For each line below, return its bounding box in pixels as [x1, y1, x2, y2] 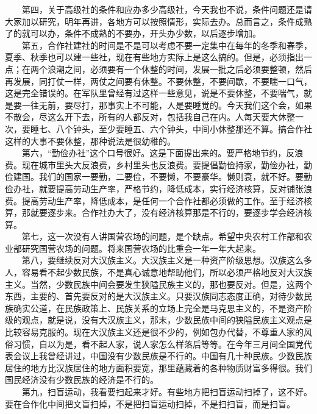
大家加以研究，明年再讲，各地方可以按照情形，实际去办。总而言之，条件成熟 [5, 15, 312, 27]
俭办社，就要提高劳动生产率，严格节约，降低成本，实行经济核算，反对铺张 [5, 182, 304, 195]
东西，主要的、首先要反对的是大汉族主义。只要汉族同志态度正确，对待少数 [5, 290, 304, 302]
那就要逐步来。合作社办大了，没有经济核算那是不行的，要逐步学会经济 [21, 206, 304, 219]
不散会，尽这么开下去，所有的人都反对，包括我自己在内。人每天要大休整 [5, 110, 295, 123]
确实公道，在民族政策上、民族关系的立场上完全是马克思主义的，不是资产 [13, 301, 304, 314]
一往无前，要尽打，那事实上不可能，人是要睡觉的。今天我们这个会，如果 [21, 98, 312, 111]
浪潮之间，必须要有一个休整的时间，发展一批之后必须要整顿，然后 [47, 62, 312, 75]
